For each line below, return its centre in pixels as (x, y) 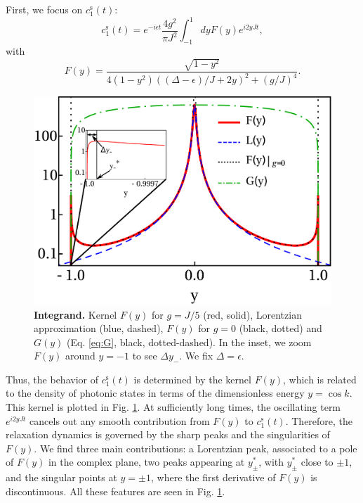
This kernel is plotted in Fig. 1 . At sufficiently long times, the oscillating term (173, 407)
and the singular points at (61, 477)
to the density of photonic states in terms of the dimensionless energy (155, 393)
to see (145, 356)
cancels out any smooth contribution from (120, 420)
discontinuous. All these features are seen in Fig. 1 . (115, 491)
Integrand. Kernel (75, 314)
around (80, 356)
